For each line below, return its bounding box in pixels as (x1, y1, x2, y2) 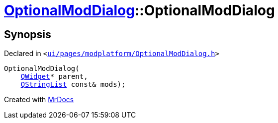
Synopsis (4, 28, 51, 41)
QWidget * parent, (20, 72, 88, 81)
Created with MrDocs (4, 95, 74, 104)
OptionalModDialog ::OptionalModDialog (4, 2, 275, 19)
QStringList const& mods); (20, 80, 126, 89)
